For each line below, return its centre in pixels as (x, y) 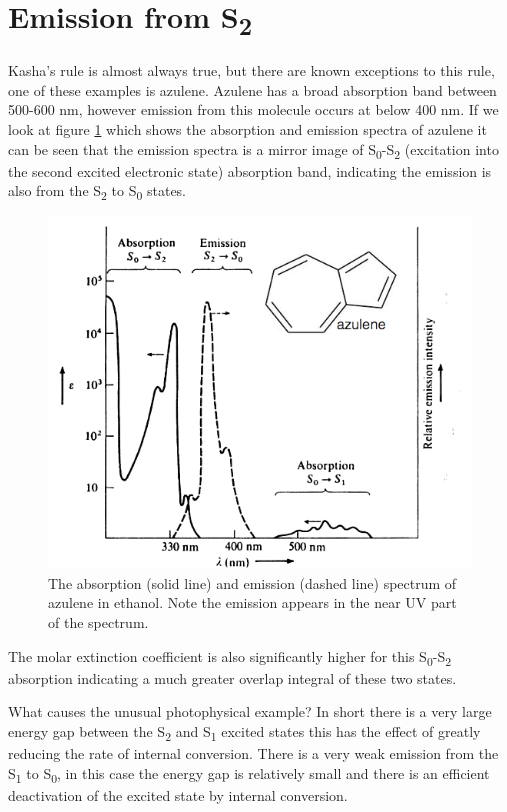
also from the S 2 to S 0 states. (97, 192)
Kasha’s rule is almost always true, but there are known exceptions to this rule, (251, 70)
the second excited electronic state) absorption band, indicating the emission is (250, 170)
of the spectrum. (98, 621)
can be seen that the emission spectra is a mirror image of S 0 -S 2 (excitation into (253, 150)
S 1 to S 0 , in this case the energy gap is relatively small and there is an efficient (249, 774)
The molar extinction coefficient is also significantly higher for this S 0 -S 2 (230, 657)
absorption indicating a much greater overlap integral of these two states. (232, 677)
